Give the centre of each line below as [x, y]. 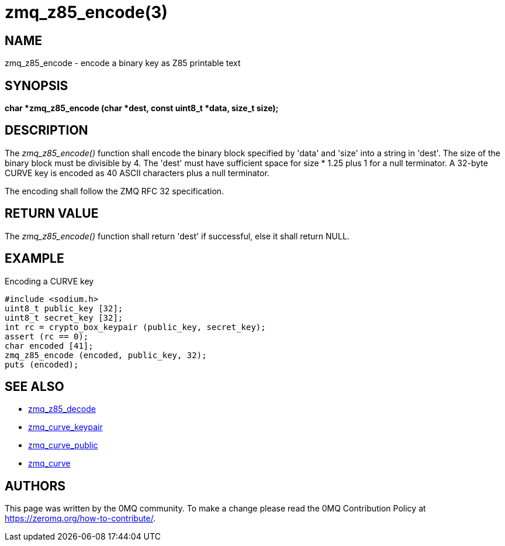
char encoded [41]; [49, 346]
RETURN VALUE [52, 214]
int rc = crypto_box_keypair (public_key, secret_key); [135, 327]
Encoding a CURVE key [49, 281]
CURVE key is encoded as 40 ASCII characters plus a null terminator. [137, 173]
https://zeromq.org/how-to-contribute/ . [80, 518]
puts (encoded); [42, 364]
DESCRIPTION [46, 131]
